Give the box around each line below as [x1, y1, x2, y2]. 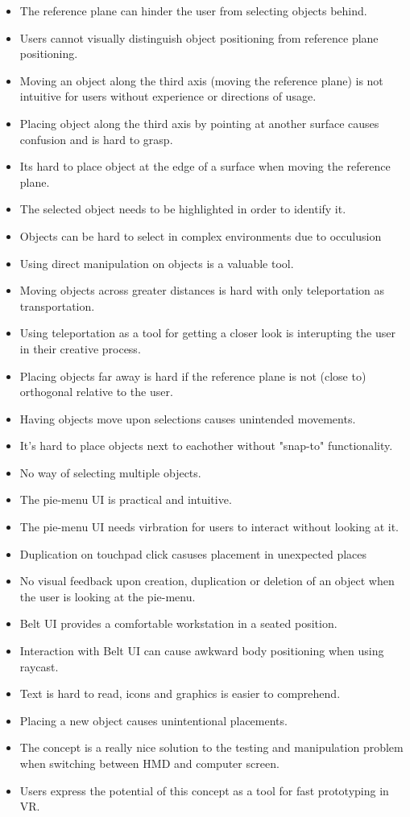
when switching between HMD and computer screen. [19, 755, 280, 771]
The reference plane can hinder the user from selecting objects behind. [19, 2, 367, 19]
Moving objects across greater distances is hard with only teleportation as [19, 282, 385, 299]
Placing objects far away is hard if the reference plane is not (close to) [19, 367, 367, 384]
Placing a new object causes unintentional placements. [19, 712, 288, 728]
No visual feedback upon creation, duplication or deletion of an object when [19, 572, 395, 589]
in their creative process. [19, 340, 141, 357]
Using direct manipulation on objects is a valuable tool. [19, 254, 294, 271]
